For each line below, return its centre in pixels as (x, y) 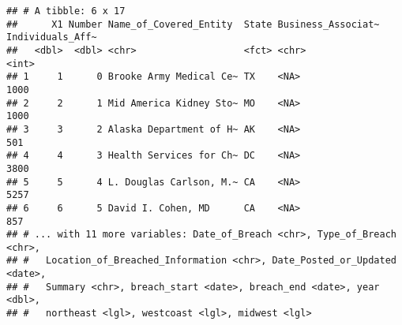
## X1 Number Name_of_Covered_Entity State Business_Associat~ (193, 24)
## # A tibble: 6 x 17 (66, 11)
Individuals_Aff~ (52, 37)
